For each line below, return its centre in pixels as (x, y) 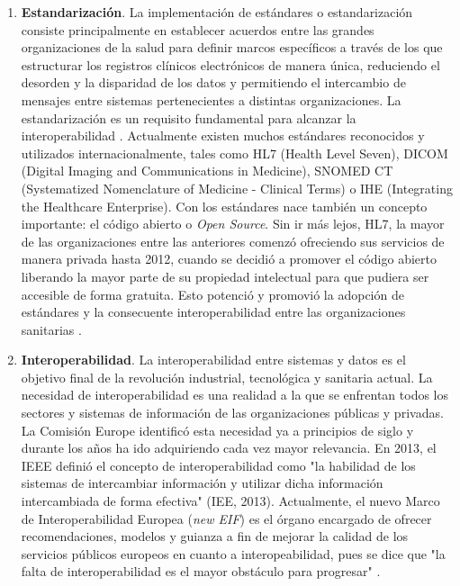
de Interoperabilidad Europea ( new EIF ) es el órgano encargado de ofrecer (226, 518)
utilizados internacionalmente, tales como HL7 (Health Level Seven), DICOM (235, 153)
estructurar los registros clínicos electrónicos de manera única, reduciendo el (230, 64)
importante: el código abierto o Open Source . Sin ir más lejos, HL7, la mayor (233, 224)
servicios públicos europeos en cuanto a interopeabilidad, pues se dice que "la (233, 553)
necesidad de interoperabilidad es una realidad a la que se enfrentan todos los (235, 395)
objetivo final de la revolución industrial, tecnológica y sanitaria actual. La (227, 377)
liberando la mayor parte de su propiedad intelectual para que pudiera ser (225, 276)
